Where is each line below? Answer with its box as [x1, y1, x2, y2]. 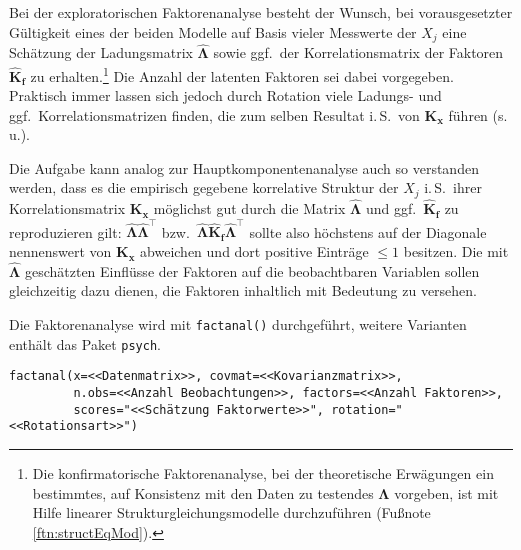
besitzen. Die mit [403, 241, 509, 262]
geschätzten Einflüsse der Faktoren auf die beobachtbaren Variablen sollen [24, 260, 480, 281]
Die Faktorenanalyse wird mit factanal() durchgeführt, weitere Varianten [9, 314, 467, 335]
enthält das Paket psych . [9, 333, 161, 354]
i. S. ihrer [424, 177, 482, 198]
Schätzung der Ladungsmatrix [9, 42, 193, 63]
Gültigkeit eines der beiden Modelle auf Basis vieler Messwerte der [9, 21, 417, 42]
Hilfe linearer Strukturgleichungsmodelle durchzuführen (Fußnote [32, 502, 431, 523]
